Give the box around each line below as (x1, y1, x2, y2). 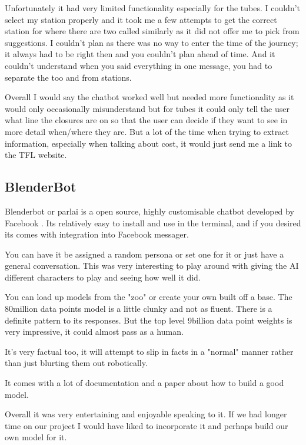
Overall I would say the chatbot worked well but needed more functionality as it (5, 91, 294, 103)
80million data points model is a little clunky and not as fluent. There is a (5, 302, 272, 315)
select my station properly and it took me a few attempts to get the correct (5, 13, 277, 25)
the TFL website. (5, 149, 67, 161)
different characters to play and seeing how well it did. (5, 271, 201, 283)
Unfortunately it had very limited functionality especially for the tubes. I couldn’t (5, 2, 301, 14)
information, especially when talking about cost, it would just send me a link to (5, 137, 292, 149)
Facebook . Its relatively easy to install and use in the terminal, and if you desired (5, 216, 301, 229)
